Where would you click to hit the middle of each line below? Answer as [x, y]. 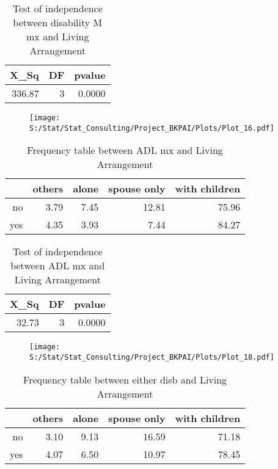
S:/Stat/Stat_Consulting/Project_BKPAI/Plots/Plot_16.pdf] [152, 128]
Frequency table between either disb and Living [125, 379]
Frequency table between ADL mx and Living [125, 150]
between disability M [58, 22]
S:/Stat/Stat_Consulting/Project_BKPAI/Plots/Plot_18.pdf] [152, 357]
